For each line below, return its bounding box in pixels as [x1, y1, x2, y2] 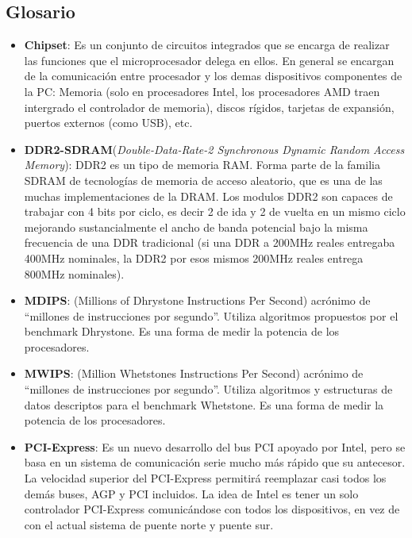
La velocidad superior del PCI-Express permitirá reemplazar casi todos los [24, 470, 387, 486]
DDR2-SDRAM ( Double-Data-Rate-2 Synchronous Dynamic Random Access [24, 140, 405, 157]
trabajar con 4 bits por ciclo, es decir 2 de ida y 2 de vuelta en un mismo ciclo [24, 203, 406, 220]
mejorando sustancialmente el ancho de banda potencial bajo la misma [24, 218, 368, 235]
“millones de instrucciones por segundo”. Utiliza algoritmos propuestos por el [24, 307, 399, 324]
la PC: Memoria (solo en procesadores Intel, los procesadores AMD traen [24, 83, 380, 99]
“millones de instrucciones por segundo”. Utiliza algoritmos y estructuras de [24, 381, 393, 398]
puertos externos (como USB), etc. [24, 114, 193, 131]
